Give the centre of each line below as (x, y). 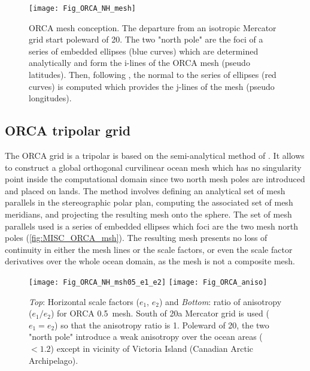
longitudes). (50, 98)
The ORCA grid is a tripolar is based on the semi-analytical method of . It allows (155, 156)
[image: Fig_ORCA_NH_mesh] (82, 8)
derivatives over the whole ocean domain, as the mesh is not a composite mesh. (150, 261)
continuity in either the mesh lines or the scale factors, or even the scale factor (149, 249)
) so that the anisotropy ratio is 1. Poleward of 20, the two (162, 325)
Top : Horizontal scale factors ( (84, 301)
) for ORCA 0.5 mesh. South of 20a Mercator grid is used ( (160, 313)
